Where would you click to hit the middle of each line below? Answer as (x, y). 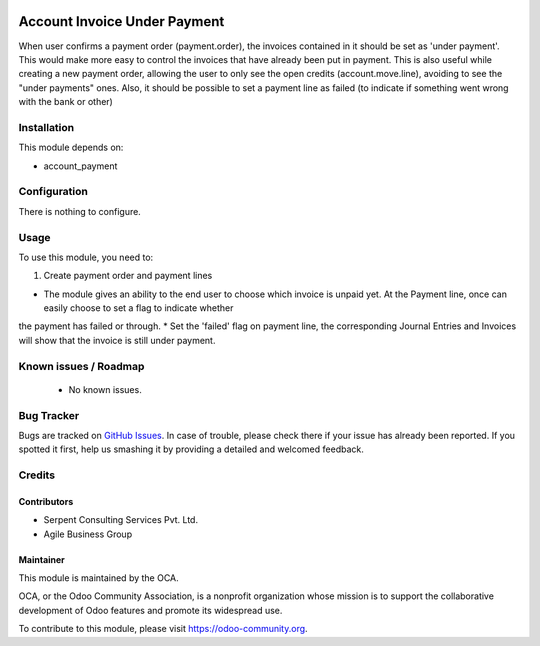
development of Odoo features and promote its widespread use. (150, 610)
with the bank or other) (66, 102)
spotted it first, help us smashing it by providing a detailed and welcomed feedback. (191, 449)
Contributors (46, 501)
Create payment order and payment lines (128, 276)
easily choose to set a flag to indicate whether (138, 308)
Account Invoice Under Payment (121, 21)
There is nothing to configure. (80, 211)
